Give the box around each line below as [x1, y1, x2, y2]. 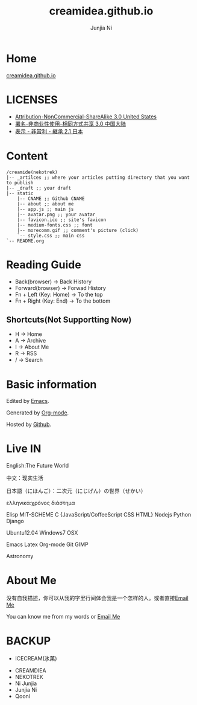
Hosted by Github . [6, 421, 52, 428]
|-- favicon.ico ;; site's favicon [17, 216, 107, 223]
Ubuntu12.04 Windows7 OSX [6, 529, 78, 536]
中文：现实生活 [6, 474, 43, 481]
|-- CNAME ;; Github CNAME [17, 195, 85, 202]
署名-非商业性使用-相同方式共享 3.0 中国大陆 [14, 120, 127, 127]
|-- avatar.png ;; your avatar [17, 211, 96, 217]
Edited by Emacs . [6, 398, 49, 405]
